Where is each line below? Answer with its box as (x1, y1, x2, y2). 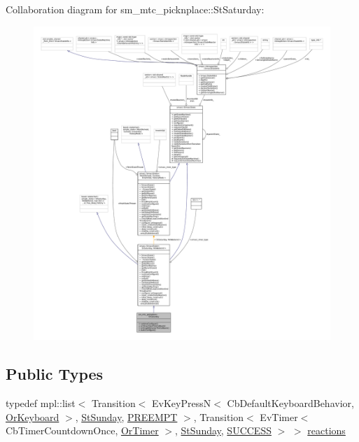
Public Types (6, 363, 104, 385)
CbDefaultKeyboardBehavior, (227, 395, 354, 410)
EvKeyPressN (152, 395, 211, 410)
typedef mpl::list (6, 395, 76, 410)
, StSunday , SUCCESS (175, 423, 272, 438)
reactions (307, 423, 346, 438)
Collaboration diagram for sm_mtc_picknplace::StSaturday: (6, 2, 265, 16)
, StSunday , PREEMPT (75, 409, 178, 424)
